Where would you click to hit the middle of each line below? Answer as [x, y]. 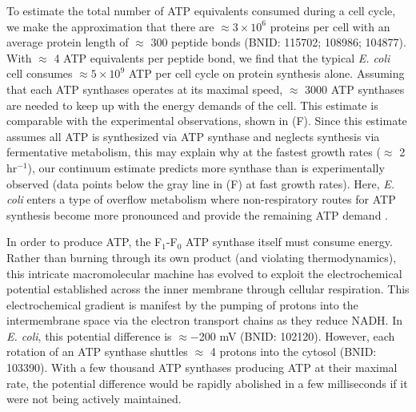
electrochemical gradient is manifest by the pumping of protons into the [182, 304]
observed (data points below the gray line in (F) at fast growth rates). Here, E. [201, 183]
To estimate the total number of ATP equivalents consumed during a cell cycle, [201, 10]
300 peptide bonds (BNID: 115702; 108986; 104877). [278, 42]
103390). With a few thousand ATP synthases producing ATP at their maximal [202, 368]
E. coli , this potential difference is [89, 335]
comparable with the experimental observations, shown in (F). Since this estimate [207, 121]
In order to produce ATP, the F [84, 242]
